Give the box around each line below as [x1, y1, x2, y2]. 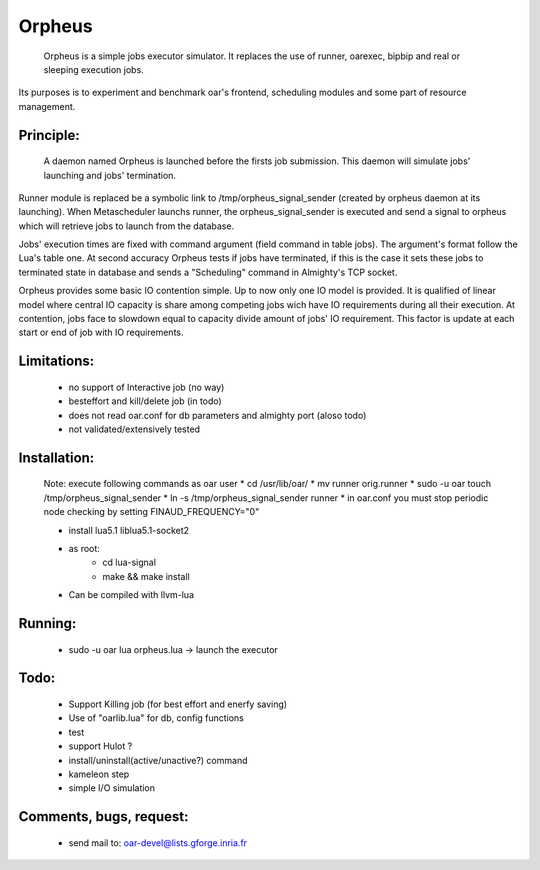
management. [18, 100, 76, 112]
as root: [68, 542, 100, 554]
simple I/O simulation [68, 782, 155, 794]
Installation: [18, 449, 95, 466]
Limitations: [18, 353, 95, 370]
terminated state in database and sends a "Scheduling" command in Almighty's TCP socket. [18, 266, 398, 278]
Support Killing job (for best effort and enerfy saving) [68, 698, 288, 710]
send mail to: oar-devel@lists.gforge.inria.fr [68, 836, 248, 849]
